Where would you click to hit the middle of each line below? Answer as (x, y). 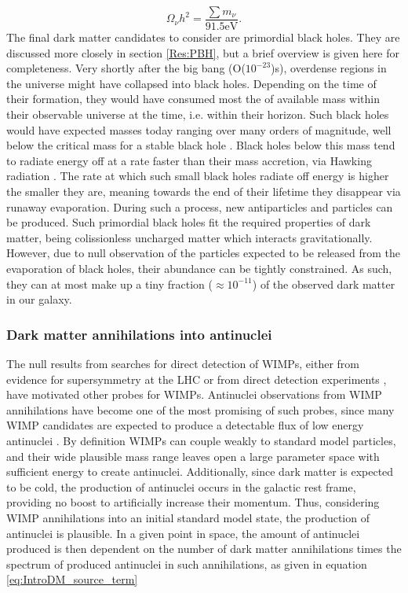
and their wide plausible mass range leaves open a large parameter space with (193, 456)
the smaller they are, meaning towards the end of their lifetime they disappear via (204, 191)
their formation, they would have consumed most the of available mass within (193, 99)
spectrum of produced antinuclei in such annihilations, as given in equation (187, 564)
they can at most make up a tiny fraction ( (109, 284)
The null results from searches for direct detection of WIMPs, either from (183, 363)
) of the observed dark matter (324, 284)
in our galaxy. (39, 299)
